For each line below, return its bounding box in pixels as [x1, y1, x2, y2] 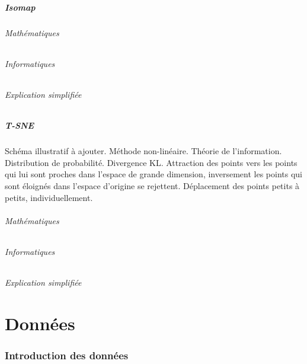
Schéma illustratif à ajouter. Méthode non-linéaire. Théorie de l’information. [5, 145, 282, 157]
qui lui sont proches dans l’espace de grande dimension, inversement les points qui [5, 168, 302, 180]
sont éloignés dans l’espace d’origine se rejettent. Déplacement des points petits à [5, 179, 300, 191]
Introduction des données [5, 348, 129, 362]
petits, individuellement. [5, 191, 93, 203]
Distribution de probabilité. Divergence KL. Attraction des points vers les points [5, 156, 298, 168]
